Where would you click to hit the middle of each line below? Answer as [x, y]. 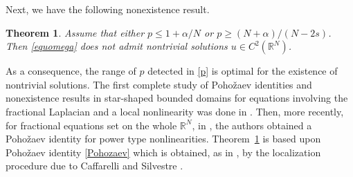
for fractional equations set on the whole [91, 125]
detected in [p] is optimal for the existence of [243, 71]
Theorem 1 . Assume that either [75, 32]
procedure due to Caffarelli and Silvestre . [94, 166]
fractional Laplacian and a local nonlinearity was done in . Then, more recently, [175, 111]
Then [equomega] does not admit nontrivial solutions [117, 46]
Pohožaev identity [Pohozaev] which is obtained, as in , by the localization [163, 152]
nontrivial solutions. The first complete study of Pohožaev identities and [159, 84]
